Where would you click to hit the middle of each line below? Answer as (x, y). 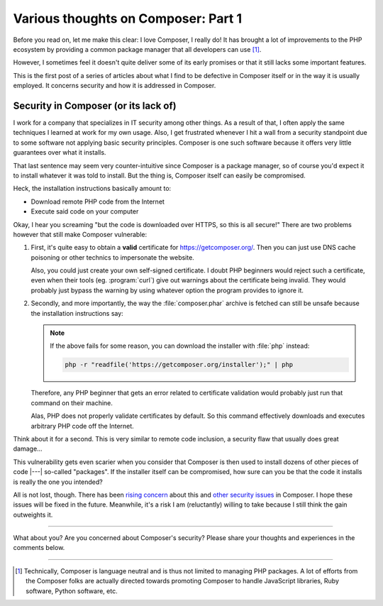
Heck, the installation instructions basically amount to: (92, 189)
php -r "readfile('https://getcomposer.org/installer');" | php (179, 365)
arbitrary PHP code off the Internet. (82, 426)
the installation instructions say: (77, 313)
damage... (28, 449)
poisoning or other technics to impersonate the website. (112, 257)
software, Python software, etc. (72, 591)
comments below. (39, 548)
